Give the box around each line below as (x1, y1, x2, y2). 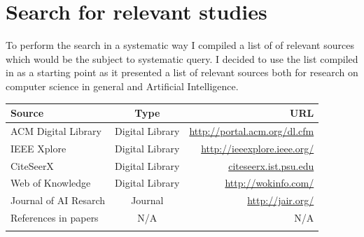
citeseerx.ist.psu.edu (228, 158, 314, 173)
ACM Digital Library (10, 123, 101, 138)
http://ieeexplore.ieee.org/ (201, 141, 314, 155)
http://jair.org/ (247, 193, 314, 208)
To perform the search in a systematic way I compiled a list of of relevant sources (6, 38, 354, 52)
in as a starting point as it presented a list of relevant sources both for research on (6, 65, 358, 80)
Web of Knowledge (10, 175, 91, 190)
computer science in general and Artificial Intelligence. (6, 78, 239, 93)
